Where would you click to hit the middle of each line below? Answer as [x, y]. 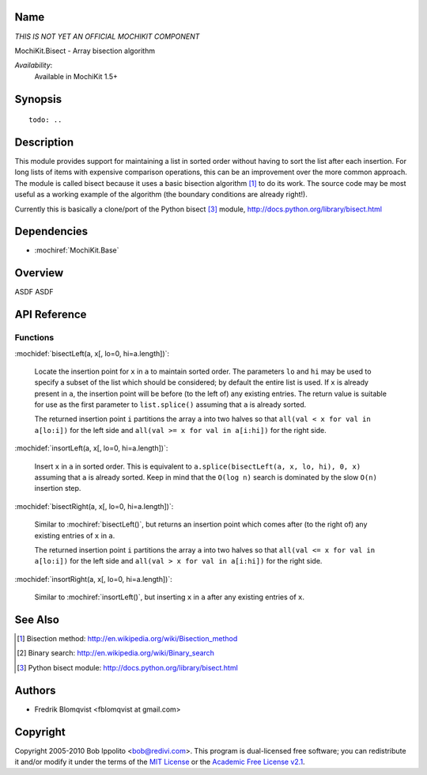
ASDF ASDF [34, 292]
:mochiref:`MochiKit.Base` [77, 250]
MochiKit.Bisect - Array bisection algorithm [85, 51]
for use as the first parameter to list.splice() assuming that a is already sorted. [170, 405]
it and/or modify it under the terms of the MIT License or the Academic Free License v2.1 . [160, 762]
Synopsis [38, 99]
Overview [39, 273]
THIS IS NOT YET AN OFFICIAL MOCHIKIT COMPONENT [107, 36]
